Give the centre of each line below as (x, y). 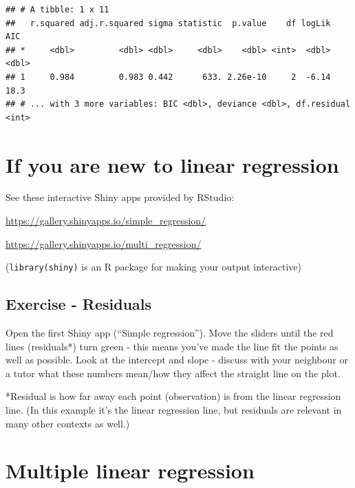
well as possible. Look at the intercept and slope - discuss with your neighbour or (177, 360)
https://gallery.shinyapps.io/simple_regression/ (106, 221)
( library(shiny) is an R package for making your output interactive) (154, 267)
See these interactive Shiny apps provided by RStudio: (120, 197)
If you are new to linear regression (172, 164)
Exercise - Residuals (79, 304)
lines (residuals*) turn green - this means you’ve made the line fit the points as (172, 346)
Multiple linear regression (130, 470)
